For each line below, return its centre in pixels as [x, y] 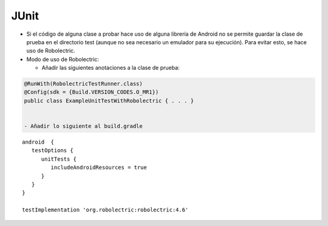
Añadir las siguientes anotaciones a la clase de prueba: [111, 68]
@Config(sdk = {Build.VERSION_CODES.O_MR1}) [91, 92]
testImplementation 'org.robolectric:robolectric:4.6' [105, 210]
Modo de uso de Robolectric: [63, 59]
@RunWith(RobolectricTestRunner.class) [83, 84]
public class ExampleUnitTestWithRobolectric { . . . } [109, 101]
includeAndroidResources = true [99, 168]
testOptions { [52, 151]
